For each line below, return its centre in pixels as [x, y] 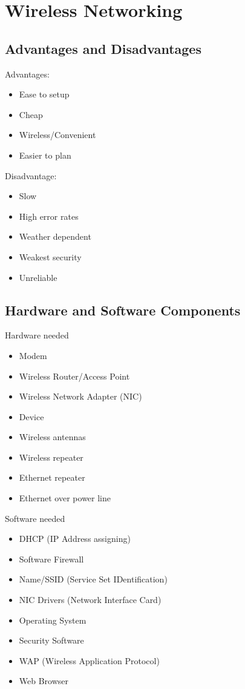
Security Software [51, 640]
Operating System [53, 620]
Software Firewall [51, 559]
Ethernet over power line [65, 498]
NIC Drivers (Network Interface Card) [90, 600]
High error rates [49, 216]
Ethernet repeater [52, 477]
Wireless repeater [51, 457]
